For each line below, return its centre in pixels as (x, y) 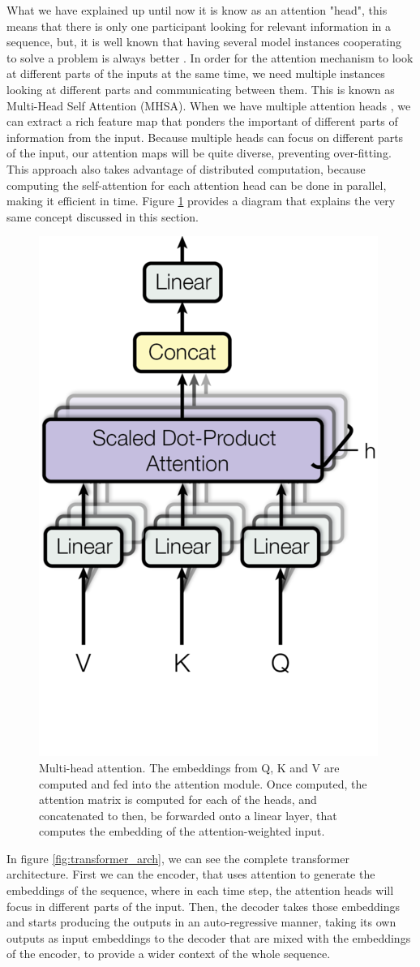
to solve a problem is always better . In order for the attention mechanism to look (210, 57)
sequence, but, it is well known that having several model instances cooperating (204, 42)
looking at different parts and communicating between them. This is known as (201, 89)
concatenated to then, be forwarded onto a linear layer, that (188, 815)
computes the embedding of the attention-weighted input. (182, 831)
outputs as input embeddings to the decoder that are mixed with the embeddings (209, 937)
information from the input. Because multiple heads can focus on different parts (205, 137)
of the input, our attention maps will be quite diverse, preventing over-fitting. (199, 153)
